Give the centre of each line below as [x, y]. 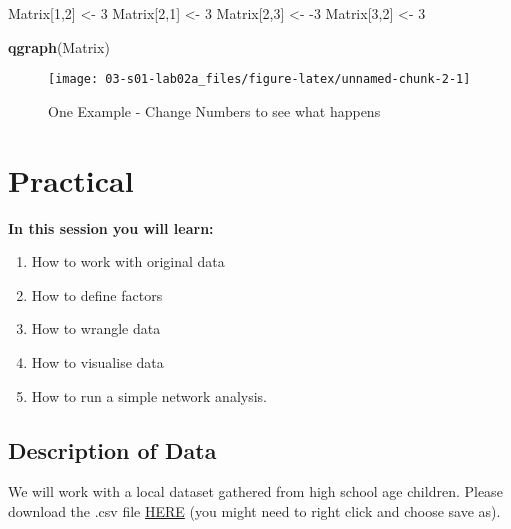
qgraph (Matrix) [59, 46]
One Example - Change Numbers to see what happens [214, 110]
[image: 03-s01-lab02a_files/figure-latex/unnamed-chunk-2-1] [259, 79]
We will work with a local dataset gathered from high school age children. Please [255, 491]
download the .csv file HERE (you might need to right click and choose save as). [254, 510]
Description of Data [112, 449]
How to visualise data [97, 361]
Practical [71, 179]
